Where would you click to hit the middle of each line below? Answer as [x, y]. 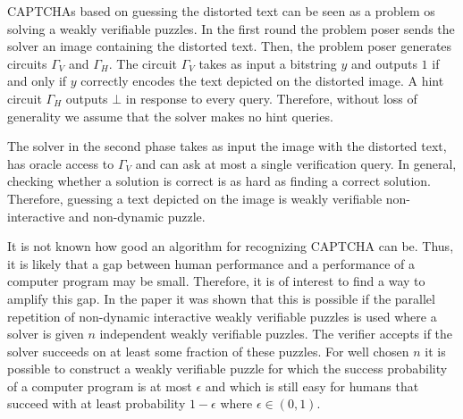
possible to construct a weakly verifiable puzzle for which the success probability [227, 369]
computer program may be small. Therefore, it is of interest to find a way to [216, 281]
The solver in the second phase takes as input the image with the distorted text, [227, 146]
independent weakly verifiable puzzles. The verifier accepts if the [276, 334]
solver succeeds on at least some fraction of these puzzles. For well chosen [208, 351]
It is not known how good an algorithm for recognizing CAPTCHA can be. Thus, [231, 246]
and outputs [384, 63]
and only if [37, 81]
